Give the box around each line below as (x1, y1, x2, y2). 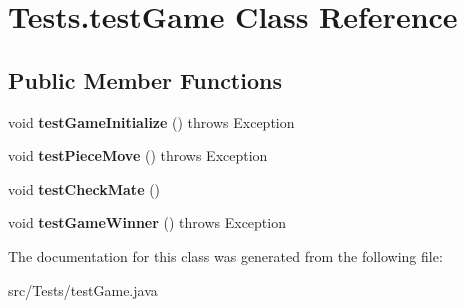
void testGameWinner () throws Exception (8, 212, 286, 233)
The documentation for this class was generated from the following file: (8, 245, 443, 266)
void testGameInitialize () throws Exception (8, 111, 295, 132)
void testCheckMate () (8, 178, 161, 199)
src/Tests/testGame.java (8, 279, 158, 300)
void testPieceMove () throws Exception (8, 145, 268, 166)
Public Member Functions (8, 64, 282, 95)
